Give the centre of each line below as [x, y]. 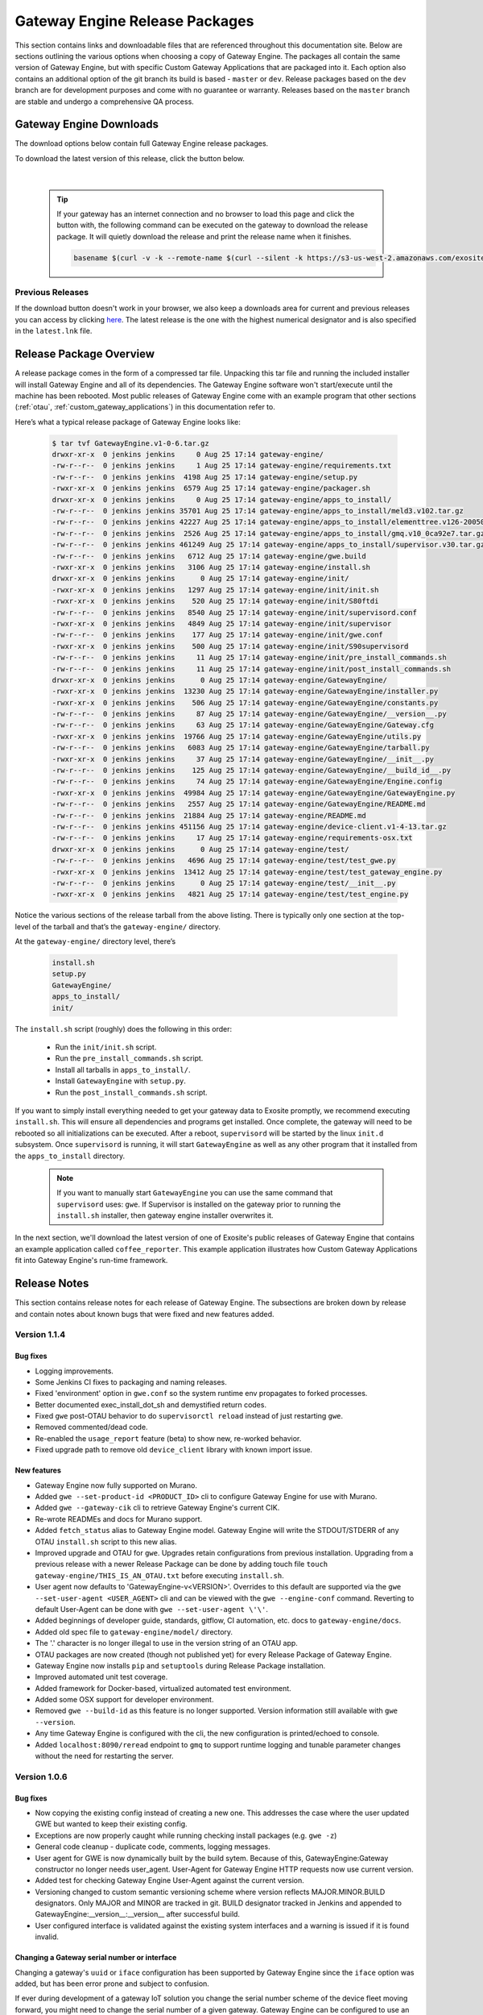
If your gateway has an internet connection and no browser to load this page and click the [206, 214]
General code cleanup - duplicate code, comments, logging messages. [153, 1847]
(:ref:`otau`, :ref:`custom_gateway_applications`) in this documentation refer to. [145, 407]
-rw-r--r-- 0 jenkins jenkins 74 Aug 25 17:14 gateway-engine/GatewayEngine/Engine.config [247, 781]
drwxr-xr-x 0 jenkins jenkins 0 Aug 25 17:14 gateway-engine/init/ [200, 579]
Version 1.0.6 [41, 1776]
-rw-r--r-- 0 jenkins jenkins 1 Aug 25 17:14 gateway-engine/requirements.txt [222, 466]
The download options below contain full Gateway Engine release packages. [142, 143]
